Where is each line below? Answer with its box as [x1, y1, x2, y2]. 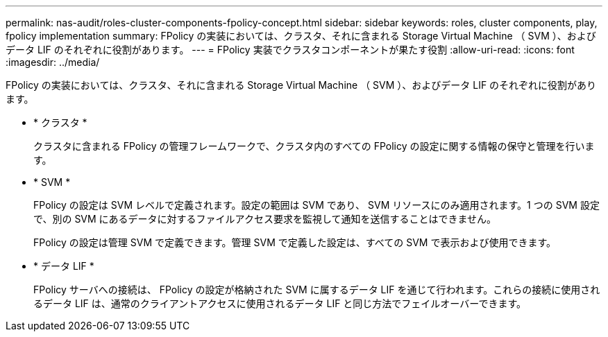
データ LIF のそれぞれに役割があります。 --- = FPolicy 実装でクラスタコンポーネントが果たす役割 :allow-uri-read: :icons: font [6, 44, 575, 55]
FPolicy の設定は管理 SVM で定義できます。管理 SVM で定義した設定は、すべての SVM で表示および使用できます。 [33, 236, 556, 248]
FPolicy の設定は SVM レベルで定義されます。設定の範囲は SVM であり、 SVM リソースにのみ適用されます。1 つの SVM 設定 [33, 199, 600, 211]
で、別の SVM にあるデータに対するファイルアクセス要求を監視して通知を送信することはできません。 [33, 213, 497, 225]
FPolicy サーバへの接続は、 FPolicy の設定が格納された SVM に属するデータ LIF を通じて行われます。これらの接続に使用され [33, 284, 600, 295]
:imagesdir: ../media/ [6, 56, 100, 68]
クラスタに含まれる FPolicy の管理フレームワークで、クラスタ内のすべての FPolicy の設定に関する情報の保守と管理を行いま [33, 140, 595, 152]
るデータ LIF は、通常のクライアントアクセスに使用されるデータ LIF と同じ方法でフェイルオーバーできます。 [33, 297, 526, 309]
